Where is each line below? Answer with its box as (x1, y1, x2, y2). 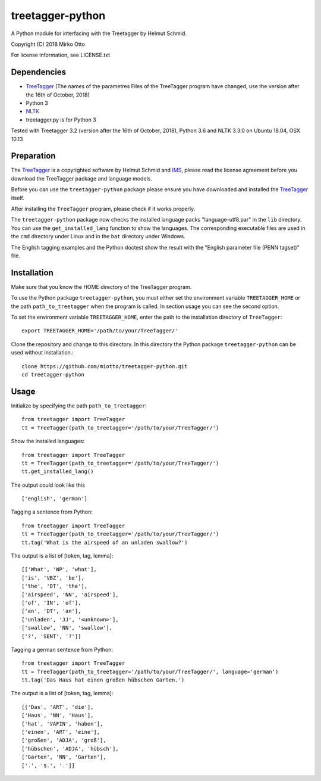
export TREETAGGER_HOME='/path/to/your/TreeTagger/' (21, 328, 178, 334)
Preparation (11, 151, 56, 161)
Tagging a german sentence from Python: (11, 646, 113, 653)
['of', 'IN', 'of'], (21, 599, 81, 606)
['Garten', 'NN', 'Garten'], (21, 754, 106, 761)
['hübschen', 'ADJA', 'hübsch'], (21, 745, 119, 752)
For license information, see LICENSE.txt (11, 51, 111, 59)
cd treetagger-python (21, 371, 84, 378)
